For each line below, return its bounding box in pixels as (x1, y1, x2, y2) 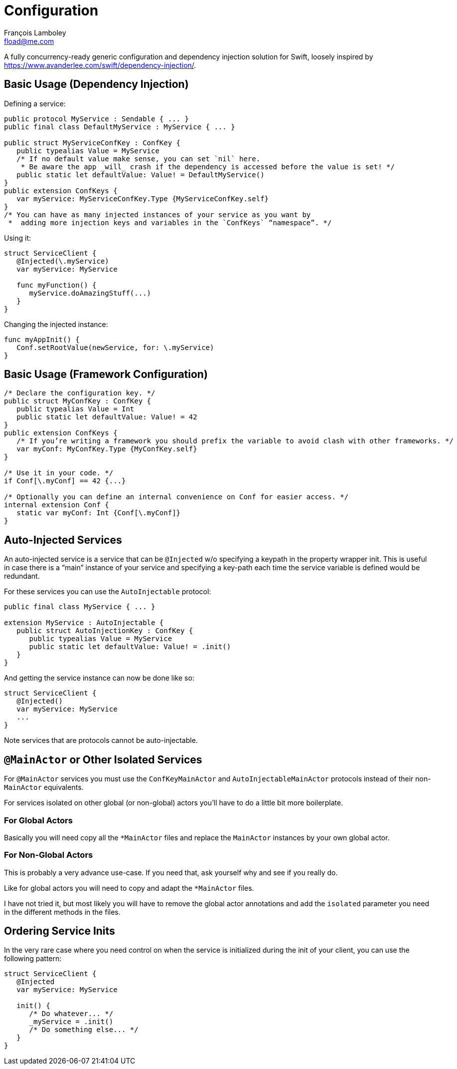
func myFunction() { (16, 281, 97, 289)
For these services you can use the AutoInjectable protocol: (4, 587, 211, 596)
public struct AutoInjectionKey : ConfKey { (16, 627, 193, 635)
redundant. (4, 572, 40, 581)
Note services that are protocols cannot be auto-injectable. (4, 736, 198, 745)
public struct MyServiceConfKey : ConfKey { (4, 138, 181, 147)
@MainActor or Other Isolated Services (4, 753, 202, 766)
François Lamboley (4, 28, 66, 37)
